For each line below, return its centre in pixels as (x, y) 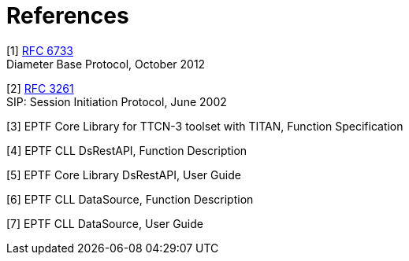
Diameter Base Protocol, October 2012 (106, 64)
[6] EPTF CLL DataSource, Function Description (130, 199)
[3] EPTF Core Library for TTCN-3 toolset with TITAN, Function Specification (205, 126)
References (68, 16)
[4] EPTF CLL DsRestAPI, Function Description (127, 150)
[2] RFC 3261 (40, 88)
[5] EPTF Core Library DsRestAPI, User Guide (124, 175)
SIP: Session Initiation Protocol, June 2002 (117, 101)
